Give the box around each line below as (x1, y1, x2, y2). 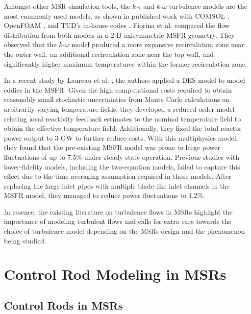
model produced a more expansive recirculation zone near (71, 39, 244, 49)
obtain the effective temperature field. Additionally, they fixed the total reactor (4, 123, 242, 133)
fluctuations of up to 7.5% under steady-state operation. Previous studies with (4, 151, 239, 162)
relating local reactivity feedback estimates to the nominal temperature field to (4, 113, 241, 123)
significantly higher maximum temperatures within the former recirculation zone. (4, 58, 247, 69)
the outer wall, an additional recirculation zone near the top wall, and (4, 48, 214, 59)
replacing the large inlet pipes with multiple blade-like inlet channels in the (4, 180, 230, 191)
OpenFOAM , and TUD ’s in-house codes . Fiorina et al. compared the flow (4, 20, 230, 30)
